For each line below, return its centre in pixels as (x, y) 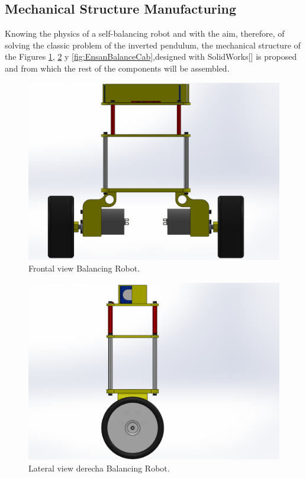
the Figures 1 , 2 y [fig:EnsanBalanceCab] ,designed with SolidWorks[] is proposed (151, 56)
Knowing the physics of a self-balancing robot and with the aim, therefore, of (145, 33)
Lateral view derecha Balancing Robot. (99, 468)
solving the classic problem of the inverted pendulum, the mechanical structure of (153, 45)
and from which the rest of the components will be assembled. (117, 68)
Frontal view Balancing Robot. (84, 268)
